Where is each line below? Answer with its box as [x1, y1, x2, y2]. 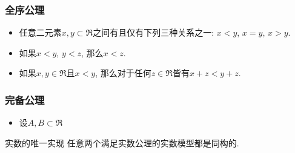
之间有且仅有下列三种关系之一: [93, 26, 214, 39]
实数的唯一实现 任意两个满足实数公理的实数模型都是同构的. [5, 136, 239, 149]
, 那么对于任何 [95, 67, 151, 79]
